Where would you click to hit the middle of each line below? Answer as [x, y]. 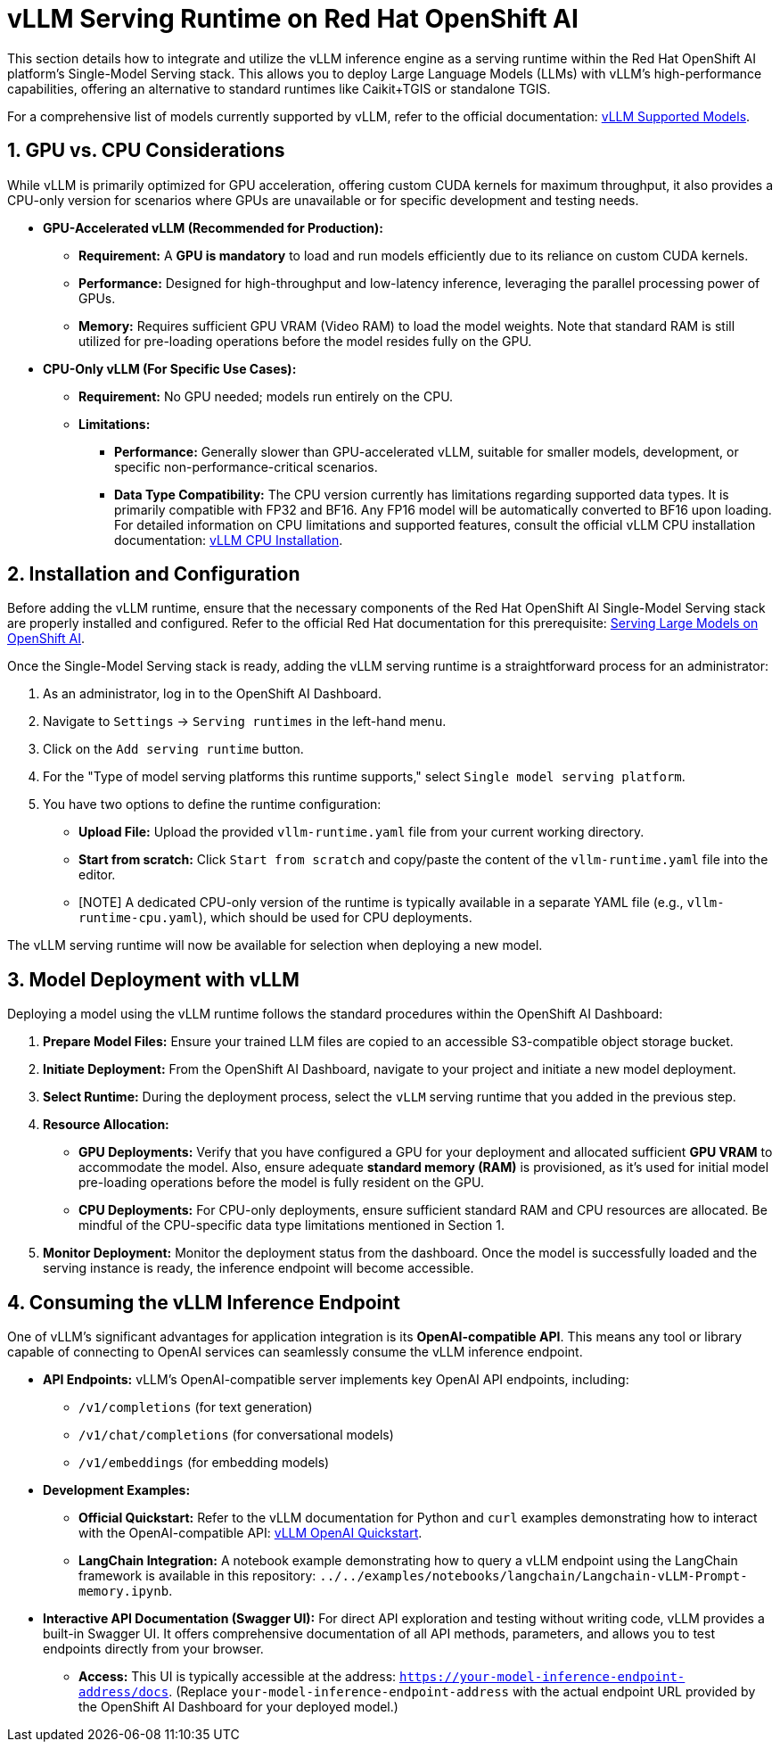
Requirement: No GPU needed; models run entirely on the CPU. [266, 396]
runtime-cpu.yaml [139, 918]
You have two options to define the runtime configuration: [212, 804]
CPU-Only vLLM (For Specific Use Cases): [170, 368]
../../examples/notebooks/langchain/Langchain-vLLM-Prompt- [534, 1576]
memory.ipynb [124, 1592]
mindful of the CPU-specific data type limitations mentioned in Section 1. [292, 1225]
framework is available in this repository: [197, 1576]
